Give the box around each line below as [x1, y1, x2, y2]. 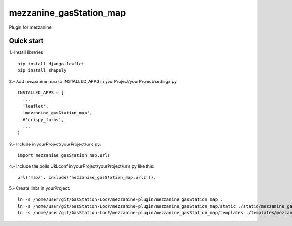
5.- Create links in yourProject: [9, 185, 71, 191]
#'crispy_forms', [22, 117, 64, 122]
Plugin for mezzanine [9, 24, 52, 30]
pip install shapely [18, 68, 67, 73]
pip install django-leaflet [18, 61, 85, 66]
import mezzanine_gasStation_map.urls [18, 153, 110, 158]
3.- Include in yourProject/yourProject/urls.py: [9, 141, 102, 147]
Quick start [9, 37, 44, 45]
